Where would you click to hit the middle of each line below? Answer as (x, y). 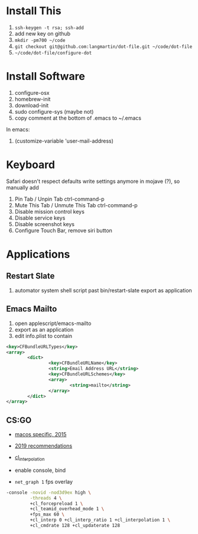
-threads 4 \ (46, 498)
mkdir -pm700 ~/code (40, 40)
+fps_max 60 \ (47, 514)
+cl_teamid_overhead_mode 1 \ (67, 509)
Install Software (46, 77)
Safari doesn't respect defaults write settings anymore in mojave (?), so (93, 181)
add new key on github (43, 33)
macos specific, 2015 (40, 435)
